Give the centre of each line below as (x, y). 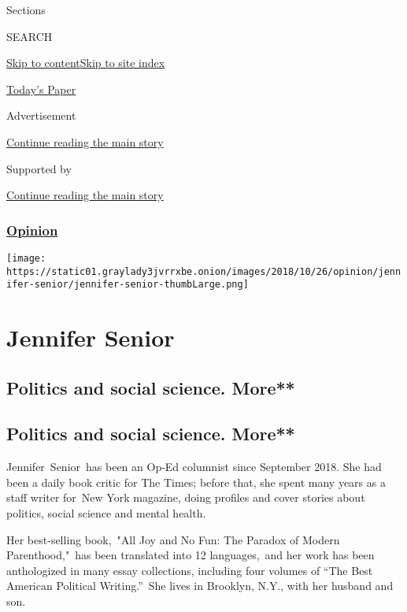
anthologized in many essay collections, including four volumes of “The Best (190, 570)
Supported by (39, 168)
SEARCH (30, 36)
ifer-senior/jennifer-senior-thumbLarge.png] (128, 285)
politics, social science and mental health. (106, 513)
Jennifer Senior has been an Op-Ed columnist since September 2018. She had (194, 467)
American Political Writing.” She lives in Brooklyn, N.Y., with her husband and (200, 586)
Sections (26, 9)
